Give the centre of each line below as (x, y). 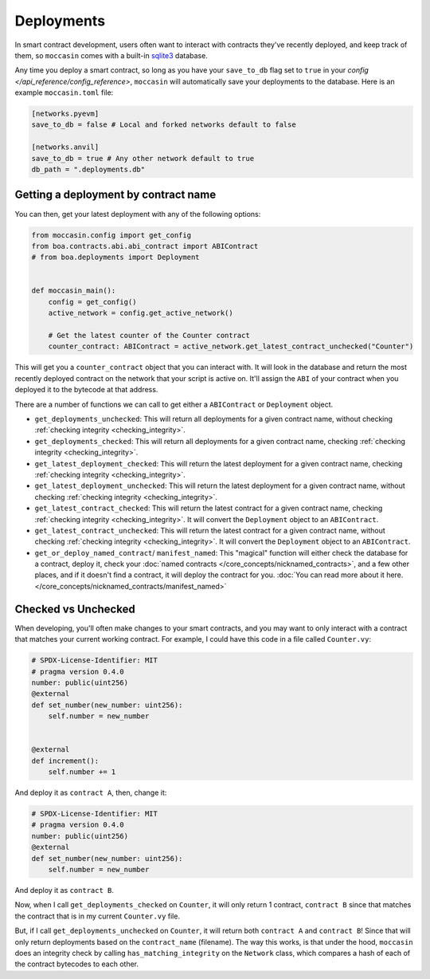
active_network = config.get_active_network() (141, 313)
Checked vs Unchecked (75, 609)
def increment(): (65, 761)
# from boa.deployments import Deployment (115, 258)
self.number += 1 (82, 772)
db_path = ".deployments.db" (88, 170)
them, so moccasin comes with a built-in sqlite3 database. (111, 55)
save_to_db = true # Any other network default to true (143, 158)
